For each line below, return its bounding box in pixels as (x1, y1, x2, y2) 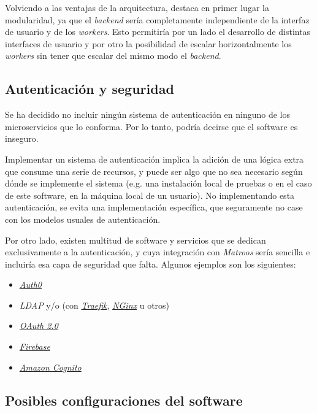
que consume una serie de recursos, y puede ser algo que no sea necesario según (5, 164, 303, 177)
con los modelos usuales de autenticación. (5, 212, 161, 225)
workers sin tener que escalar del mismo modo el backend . (5, 49, 221, 62)
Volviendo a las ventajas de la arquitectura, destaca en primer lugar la (5, 1, 269, 14)
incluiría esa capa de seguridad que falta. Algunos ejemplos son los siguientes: (5, 257, 296, 270)
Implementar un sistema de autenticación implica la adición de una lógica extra (5, 152, 304, 165)
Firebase (19, 340, 50, 353)
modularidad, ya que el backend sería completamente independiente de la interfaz (5, 13, 310, 26)
